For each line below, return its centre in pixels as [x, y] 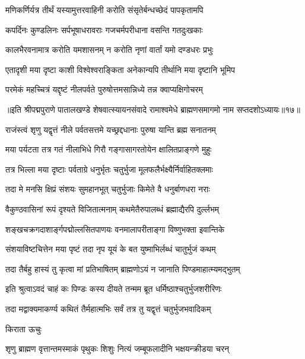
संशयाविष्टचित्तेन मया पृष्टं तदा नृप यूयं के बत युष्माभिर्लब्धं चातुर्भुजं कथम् [111, 249]
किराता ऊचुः [23, 328]
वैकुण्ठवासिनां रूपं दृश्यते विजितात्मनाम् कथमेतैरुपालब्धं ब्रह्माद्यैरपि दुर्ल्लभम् [112, 209]
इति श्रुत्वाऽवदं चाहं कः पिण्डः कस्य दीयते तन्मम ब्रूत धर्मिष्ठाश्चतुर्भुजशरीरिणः [114, 289]
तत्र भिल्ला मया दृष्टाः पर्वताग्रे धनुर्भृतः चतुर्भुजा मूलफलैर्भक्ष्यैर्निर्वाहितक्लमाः [109, 169]
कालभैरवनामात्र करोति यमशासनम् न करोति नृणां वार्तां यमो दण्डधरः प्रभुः [109, 50]
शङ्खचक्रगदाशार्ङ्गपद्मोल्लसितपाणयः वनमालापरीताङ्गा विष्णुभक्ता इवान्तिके [115, 229]
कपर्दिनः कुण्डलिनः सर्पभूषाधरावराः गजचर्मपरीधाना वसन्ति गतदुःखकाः [104, 29]
